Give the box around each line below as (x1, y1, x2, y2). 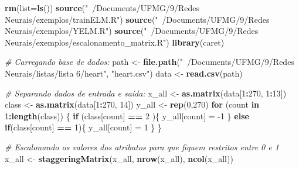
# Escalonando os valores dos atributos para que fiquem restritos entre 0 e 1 (5, 140, 279, 153)
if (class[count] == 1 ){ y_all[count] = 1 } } (5, 121, 162, 133)
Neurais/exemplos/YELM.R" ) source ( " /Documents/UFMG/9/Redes (5, 25, 259, 37)
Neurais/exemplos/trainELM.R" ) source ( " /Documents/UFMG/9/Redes (5, 13, 270, 25)
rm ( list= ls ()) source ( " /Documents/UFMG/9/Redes (5, 2, 200, 13)
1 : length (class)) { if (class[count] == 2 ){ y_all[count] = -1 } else (5, 109, 249, 122)
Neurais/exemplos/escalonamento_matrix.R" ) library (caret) (5, 36, 225, 48)
